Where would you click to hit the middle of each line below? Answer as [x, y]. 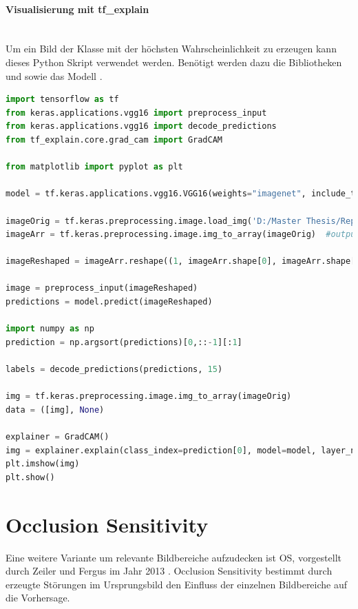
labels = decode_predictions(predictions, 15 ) [114, 370]
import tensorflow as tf [62, 100]
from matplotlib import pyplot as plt [94, 167]
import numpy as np [50, 329]
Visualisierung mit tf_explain [77, 9]
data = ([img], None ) [55, 410]
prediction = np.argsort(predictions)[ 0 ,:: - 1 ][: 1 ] [124, 342]
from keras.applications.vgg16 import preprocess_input [136, 113]
